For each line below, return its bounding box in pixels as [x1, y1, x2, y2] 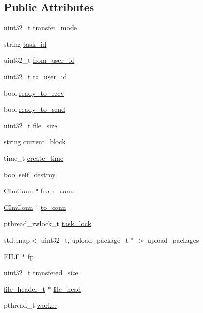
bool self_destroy [4, 169, 55, 179]
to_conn [40, 202, 66, 212]
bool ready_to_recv [4, 87, 64, 98]
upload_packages [147, 234, 199, 244]
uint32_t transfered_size [4, 267, 78, 278]
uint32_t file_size [4, 120, 57, 130]
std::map [4, 234, 30, 244]
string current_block [4, 137, 66, 147]
